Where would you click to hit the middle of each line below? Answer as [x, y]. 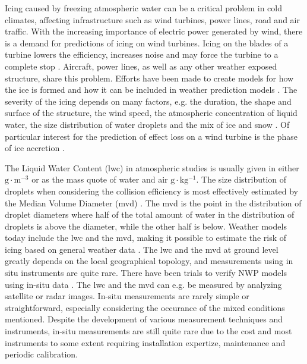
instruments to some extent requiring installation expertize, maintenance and [145, 342]
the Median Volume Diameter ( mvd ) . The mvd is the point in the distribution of [153, 203]
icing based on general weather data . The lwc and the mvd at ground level [142, 249]
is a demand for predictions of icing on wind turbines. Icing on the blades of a [147, 43]
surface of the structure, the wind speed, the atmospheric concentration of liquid [151, 113]
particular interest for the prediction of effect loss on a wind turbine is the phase [151, 136]
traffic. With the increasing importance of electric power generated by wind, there [154, 31]
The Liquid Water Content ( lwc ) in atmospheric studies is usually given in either [152, 167]
